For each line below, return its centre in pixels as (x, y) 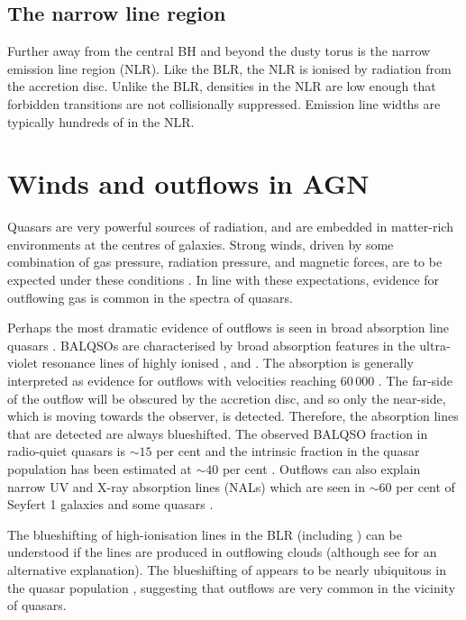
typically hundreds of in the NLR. (101, 121)
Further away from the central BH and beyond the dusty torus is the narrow (219, 51)
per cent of (425, 486)
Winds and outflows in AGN (188, 183)
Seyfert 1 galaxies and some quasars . (110, 504)
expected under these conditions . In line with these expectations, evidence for (224, 280)
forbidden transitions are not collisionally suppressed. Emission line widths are (224, 103)
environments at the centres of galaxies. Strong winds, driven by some (201, 244)
